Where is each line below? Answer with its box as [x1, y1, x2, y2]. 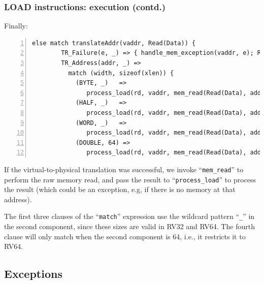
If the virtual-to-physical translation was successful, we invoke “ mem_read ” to [4, 164, 244, 174]
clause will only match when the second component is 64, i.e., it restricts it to [4, 231, 246, 241]
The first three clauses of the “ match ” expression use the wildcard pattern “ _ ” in [4, 211, 255, 222]
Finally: [4, 20, 28, 31]
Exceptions [4, 266, 62, 281]
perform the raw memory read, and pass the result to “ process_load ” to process [4, 174, 256, 184]
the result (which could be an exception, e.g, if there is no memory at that [4, 184, 236, 195]
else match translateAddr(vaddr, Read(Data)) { [32, 39, 196, 47]
